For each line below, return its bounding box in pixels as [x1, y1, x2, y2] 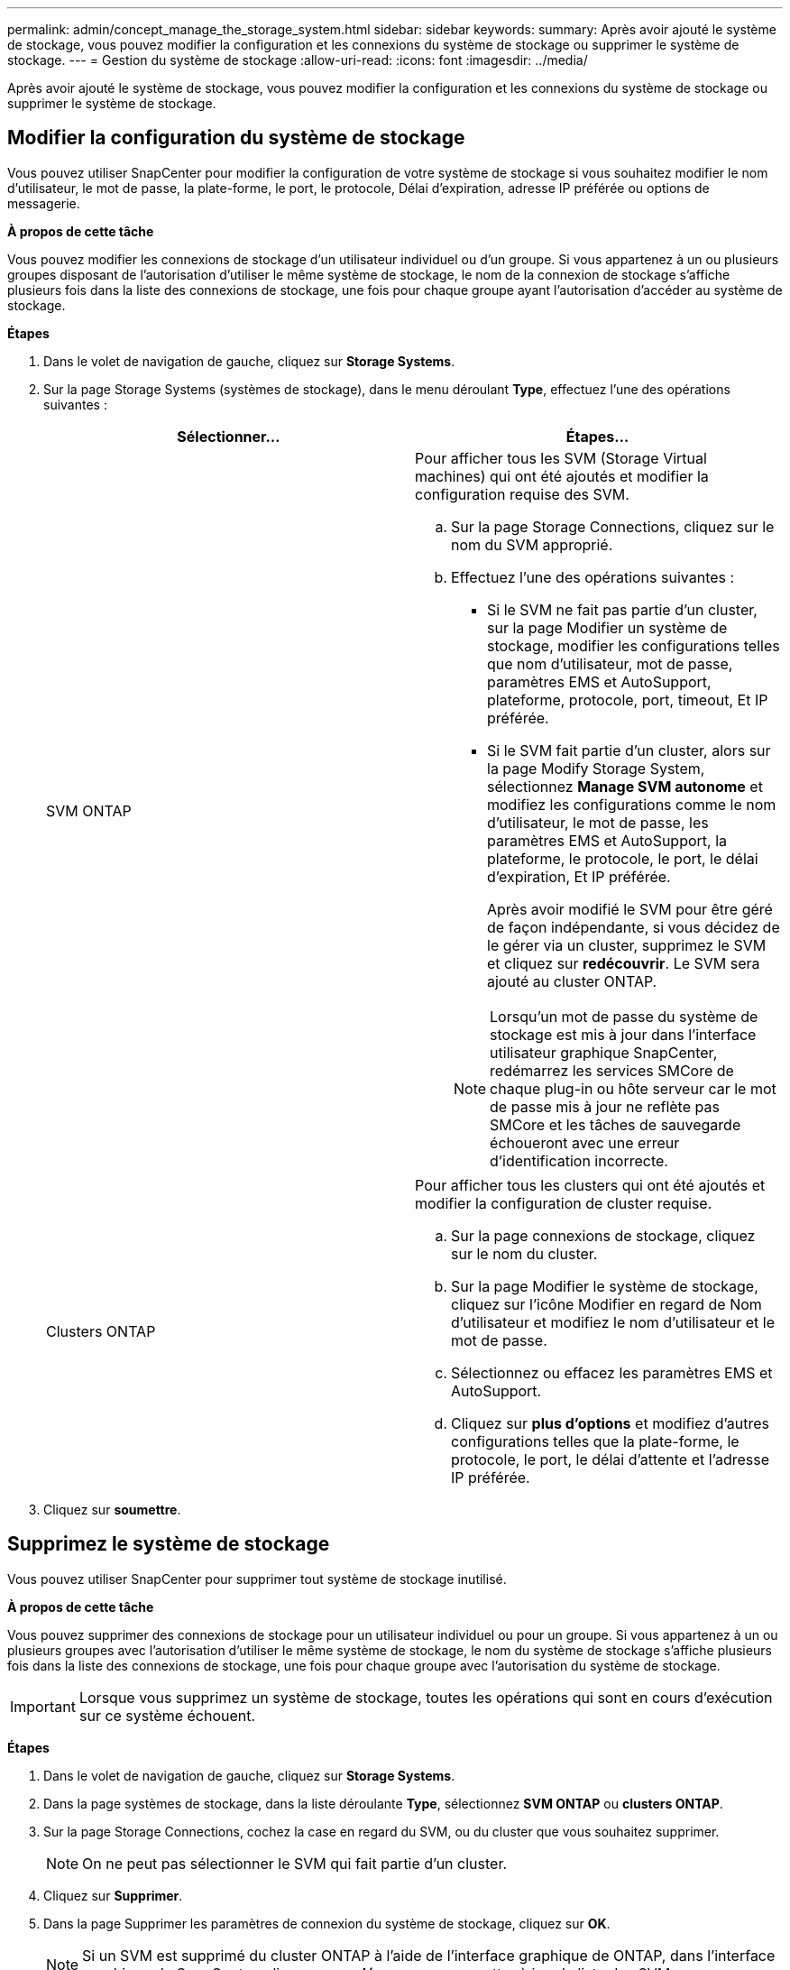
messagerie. [7, 195, 80, 211]
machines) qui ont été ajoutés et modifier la [415, 466, 709, 485]
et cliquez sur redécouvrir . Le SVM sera [487, 953, 760, 972]
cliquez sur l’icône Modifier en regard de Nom [451, 1294, 762, 1313]
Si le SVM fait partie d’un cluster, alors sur [487, 741, 771, 759]
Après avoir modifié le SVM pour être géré [487, 899, 773, 918]
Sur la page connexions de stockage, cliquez [451, 1226, 756, 1245]
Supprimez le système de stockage [7, 1533, 330, 1556]
